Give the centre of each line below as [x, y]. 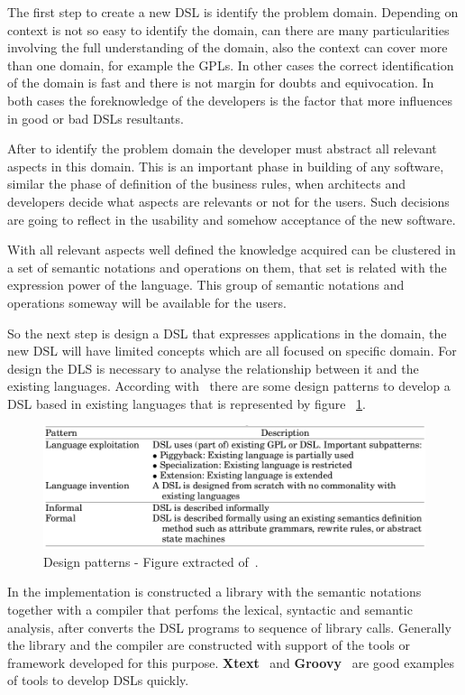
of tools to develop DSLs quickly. [98, 680]
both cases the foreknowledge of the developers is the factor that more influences [230, 100]
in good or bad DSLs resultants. [96, 118]
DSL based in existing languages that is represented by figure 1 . [187, 403]
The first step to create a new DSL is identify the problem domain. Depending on [233, 12]
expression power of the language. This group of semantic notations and [206, 285]
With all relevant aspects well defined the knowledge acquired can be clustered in [232, 250]
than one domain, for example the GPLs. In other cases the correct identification [231, 65]
